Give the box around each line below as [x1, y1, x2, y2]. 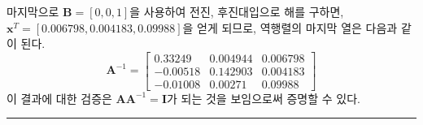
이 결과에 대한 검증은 [7, 89, 112, 106]
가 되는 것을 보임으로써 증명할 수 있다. [167, 89, 360, 106]
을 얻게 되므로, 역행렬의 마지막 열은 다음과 [182, 19, 398, 36]
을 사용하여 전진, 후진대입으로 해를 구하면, [129, 3, 344, 19]
